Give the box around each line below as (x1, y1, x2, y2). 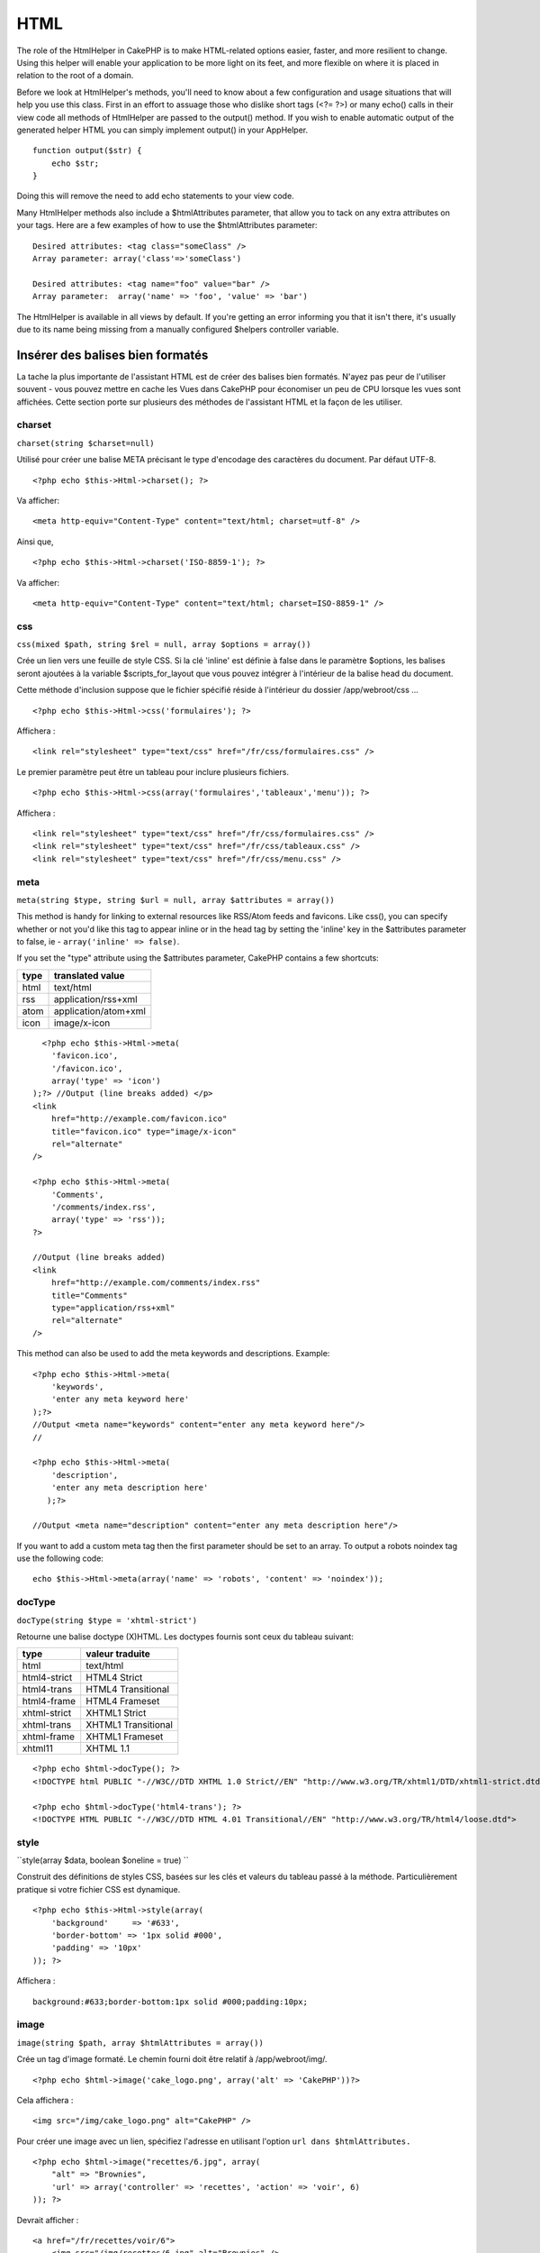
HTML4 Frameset (85, 1695, 160, 1708)
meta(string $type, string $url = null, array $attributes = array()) (16, 895, 335, 905)
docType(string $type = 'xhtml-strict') (16, 1615, 198, 1626)
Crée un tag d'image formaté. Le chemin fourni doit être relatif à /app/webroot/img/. (16, 2054, 328, 2065)
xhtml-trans (22, 1719, 72, 1731)
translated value (53, 969, 125, 981)
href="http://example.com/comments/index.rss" (50, 1278, 261, 1288)
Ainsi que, (16, 536, 54, 547)
